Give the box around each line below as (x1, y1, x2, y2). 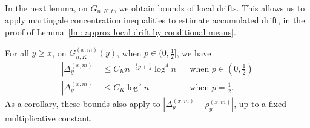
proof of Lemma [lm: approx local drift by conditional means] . (5, 26, 236, 38)
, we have (176, 46, 211, 59)
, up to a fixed (234, 97, 286, 109)
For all (5, 46, 29, 59)
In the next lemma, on (5, 2, 88, 14)
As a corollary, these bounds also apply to (5, 97, 160, 109)
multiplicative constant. (5, 111, 92, 124)
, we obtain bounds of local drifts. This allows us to (113, 2, 305, 14)
